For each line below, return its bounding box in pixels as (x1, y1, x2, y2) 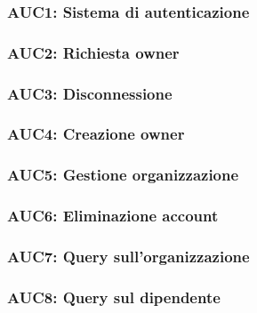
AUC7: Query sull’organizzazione (7, 245, 250, 267)
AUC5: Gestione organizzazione (7, 164, 239, 186)
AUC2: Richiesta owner (7, 41, 180, 63)
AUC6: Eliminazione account (7, 205, 219, 227)
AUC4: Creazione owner (7, 123, 185, 145)
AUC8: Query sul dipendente (7, 285, 221, 308)
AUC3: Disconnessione (7, 82, 173, 104)
